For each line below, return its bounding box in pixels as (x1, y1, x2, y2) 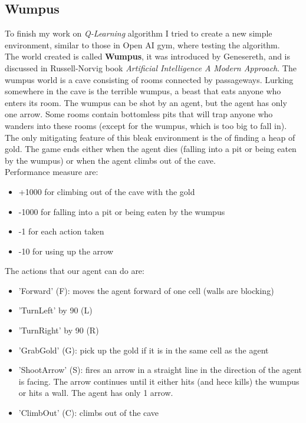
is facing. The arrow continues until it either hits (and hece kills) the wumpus (18, 375, 300, 387)
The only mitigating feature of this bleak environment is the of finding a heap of (5, 131, 295, 143)
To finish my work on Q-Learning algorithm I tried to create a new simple (5, 27, 272, 39)
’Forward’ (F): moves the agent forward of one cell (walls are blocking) (18, 284, 274, 296)
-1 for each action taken (18, 225, 104, 237)
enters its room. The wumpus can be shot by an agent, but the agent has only (5, 96, 287, 108)
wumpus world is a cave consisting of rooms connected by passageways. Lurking (5, 73, 294, 85)
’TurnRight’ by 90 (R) (18, 324, 99, 336)
